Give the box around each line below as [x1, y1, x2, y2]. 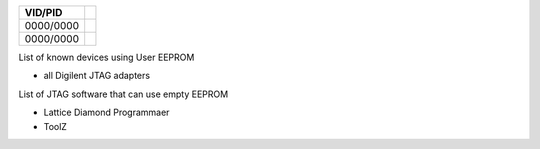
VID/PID [24, 6, 63, 19]
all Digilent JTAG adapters [43, 70, 150, 82]
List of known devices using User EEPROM [18, 51, 195, 63]
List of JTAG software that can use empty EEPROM [18, 88, 229, 100]
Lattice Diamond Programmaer [43, 106, 170, 119]
